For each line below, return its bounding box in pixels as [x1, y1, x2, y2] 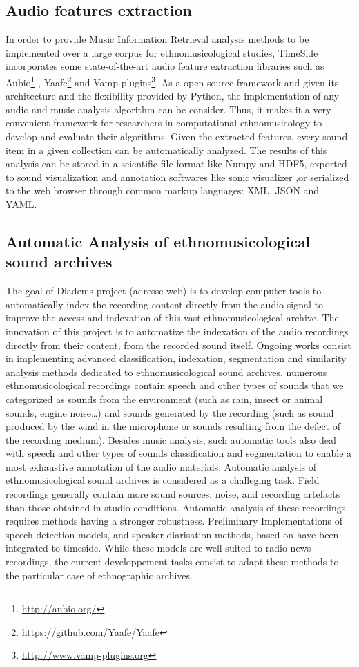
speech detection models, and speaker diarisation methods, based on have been [6, 527, 339, 541]
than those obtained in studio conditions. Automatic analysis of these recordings [6, 500, 346, 514]
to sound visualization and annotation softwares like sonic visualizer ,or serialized [6, 169, 349, 184]
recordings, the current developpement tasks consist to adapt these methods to [6, 554, 339, 569]
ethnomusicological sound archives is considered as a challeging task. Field [6, 473, 320, 487]
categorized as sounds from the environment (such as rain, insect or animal [6, 391, 323, 406]
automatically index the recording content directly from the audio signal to [6, 297, 323, 311]
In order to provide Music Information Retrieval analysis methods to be [6, 32, 309, 46]
